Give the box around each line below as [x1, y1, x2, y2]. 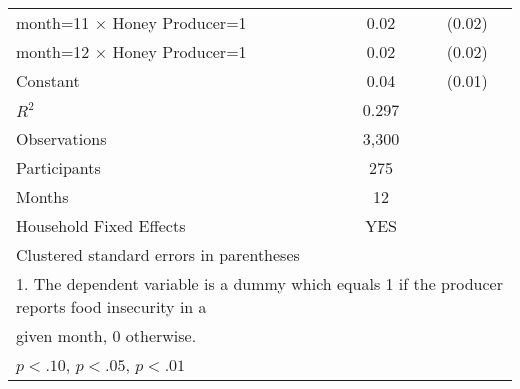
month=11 [16, 11, 90, 34]
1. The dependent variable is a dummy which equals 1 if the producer [16, 272, 503, 295]
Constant [16, 69, 80, 92]
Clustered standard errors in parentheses [16, 243, 300, 266]
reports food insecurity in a [16, 295, 207, 318]
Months [16, 185, 69, 208]
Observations [16, 127, 107, 150]
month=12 [16, 40, 90, 63]
